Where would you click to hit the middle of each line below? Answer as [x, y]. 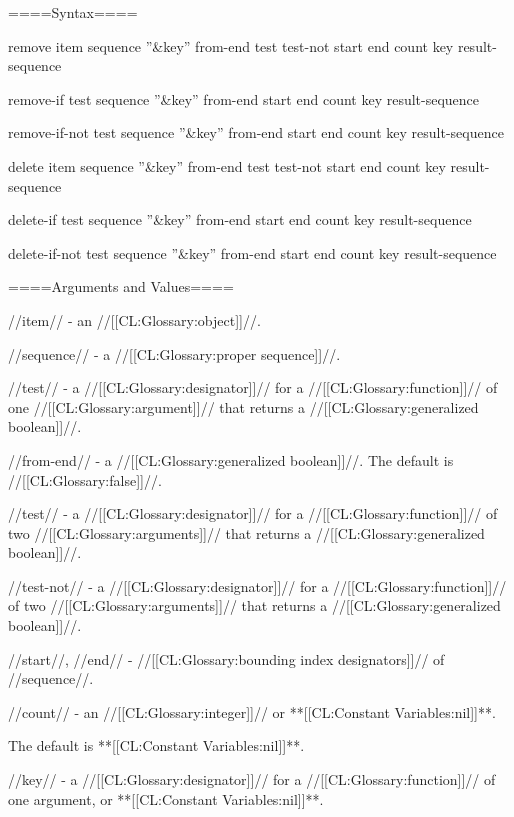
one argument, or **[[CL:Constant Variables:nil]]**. [166, 798]
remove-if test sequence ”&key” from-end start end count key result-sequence [244, 98]
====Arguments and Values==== [121, 286]
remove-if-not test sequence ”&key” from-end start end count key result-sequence [256, 132]
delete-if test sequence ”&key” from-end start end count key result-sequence [240, 219]
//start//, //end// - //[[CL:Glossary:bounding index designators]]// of [226, 658]
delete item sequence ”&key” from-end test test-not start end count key [227, 165]
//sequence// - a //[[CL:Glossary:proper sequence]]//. [174, 353]
